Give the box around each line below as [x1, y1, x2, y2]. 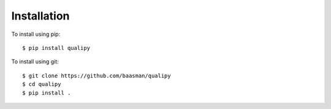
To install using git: [11, 58, 59, 65]
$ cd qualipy [22, 81, 61, 88]
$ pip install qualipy [22, 44, 91, 51]
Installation [11, 9, 70, 23]
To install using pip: [11, 30, 61, 38]
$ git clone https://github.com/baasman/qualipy [22, 72, 171, 79]
